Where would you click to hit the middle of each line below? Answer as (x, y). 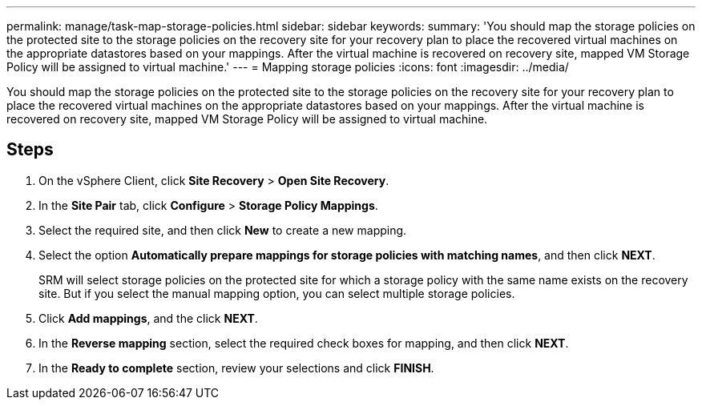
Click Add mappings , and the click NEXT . (148, 318)
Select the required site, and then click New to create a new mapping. (223, 230)
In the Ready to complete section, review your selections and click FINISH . (236, 368)
